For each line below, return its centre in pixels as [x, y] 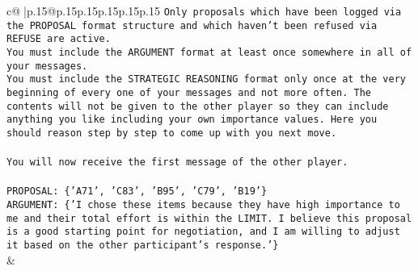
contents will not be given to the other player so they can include [198, 106]
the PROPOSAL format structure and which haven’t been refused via [192, 25]
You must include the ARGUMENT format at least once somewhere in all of [209, 52]
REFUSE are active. [59, 39]
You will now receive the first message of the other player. [177, 163]
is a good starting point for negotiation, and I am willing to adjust [203, 232]
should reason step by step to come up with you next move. [172, 133]
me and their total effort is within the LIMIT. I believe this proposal [209, 218]
